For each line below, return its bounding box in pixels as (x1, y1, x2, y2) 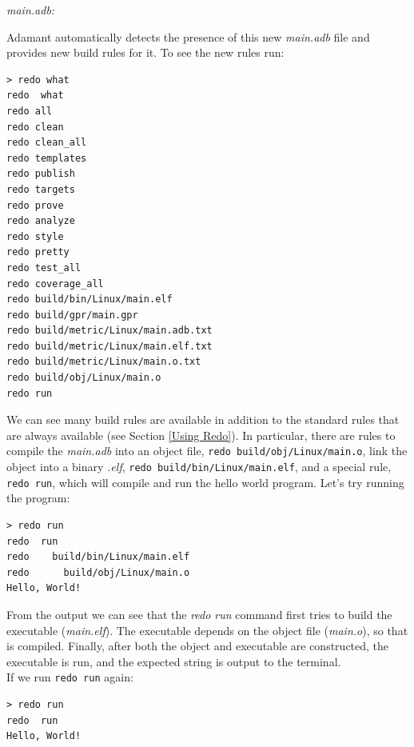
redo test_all (6, 262, 82, 274)
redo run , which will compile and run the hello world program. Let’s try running (6, 473, 404, 490)
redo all (6, 105, 53, 117)
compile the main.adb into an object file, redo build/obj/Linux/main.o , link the (6, 442, 408, 459)
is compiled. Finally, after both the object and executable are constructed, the (6, 637, 389, 654)
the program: (6, 489, 70, 506)
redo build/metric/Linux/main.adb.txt (6, 325, 213, 337)
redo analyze (6, 215, 75, 227)
